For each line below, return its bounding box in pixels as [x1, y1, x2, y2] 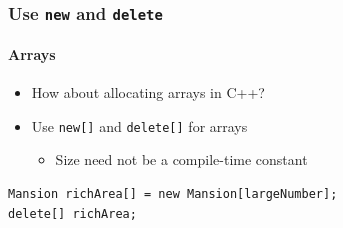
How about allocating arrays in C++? [31, 82, 265, 103]
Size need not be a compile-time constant [55, 149, 308, 170]
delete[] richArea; [8, 206, 137, 221]
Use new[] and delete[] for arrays [31, 115, 248, 136]
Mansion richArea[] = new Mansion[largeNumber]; [8, 187, 338, 202]
